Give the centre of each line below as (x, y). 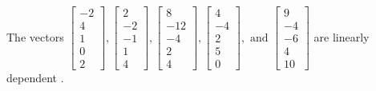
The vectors (35, 36)
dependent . (35, 78)
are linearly (342, 36)
